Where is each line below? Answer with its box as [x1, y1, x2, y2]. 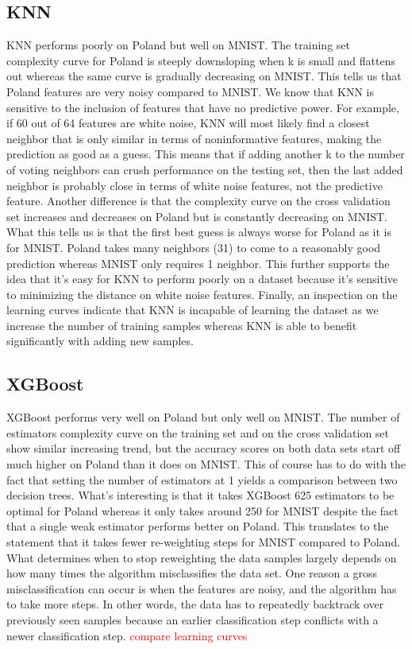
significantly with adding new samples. [6, 332, 194, 349]
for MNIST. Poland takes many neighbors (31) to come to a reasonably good [6, 239, 381, 255]
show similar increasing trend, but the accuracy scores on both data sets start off [6, 440, 401, 457]
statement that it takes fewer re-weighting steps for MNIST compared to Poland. [6, 534, 401, 550]
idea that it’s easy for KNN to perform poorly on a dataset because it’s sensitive [6, 270, 399, 287]
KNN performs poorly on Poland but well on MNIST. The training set [6, 37, 350, 53]
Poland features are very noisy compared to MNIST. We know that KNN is [6, 83, 374, 99]
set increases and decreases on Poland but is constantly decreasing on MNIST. [6, 208, 388, 224]
